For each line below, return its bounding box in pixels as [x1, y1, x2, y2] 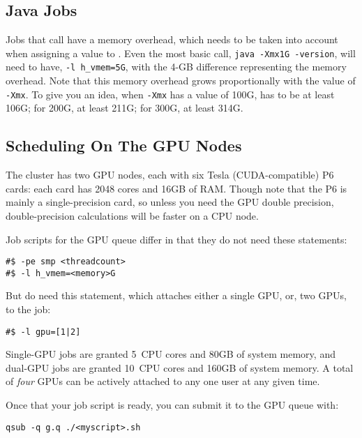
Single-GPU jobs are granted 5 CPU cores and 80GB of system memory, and [6, 347, 335, 361]
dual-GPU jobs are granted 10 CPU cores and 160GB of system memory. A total [6, 360, 354, 375]
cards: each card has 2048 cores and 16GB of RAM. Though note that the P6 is [6, 181, 347, 195]
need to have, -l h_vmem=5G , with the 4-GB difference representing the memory [6, 59, 347, 74]
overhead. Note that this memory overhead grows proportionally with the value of [6, 73, 356, 88]
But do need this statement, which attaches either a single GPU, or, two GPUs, [6, 288, 347, 303]
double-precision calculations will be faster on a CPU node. [6, 208, 259, 222]
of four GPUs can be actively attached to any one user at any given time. [6, 374, 320, 388]
